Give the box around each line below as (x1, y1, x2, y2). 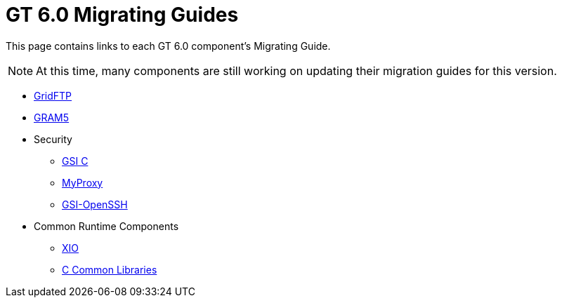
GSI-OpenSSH (62, 198, 128, 210)
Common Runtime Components (34, 220, 179, 232)
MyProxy (62, 176, 103, 189)
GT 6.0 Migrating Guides (6, 3, 239, 27)
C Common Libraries (62, 263, 157, 276)
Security (34, 133, 72, 145)
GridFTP (34, 89, 72, 102)
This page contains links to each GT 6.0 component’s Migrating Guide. (6, 39, 331, 52)
